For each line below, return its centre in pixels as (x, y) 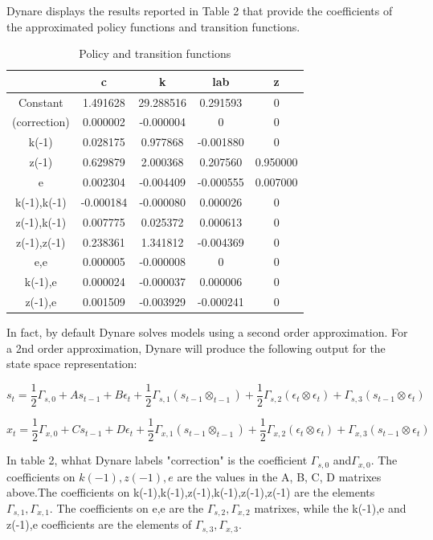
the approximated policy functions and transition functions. (153, 26)
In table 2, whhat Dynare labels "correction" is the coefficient (157, 460)
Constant (41, 102)
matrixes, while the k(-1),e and (330, 507)
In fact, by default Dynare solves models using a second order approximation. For (207, 332)
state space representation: (72, 364)
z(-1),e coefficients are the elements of (99, 524)
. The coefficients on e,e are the (127, 507)
